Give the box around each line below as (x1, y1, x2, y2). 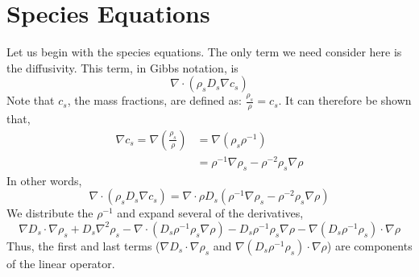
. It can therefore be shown (278, 92, 412, 109)
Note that (6, 92, 55, 109)
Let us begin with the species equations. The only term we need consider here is (6, 43, 402, 60)
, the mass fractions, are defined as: (67, 92, 242, 109)
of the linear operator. (6, 254, 115, 271)
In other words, (6, 172, 82, 188)
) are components (326, 237, 413, 254)
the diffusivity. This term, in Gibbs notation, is (6, 59, 239, 76)
